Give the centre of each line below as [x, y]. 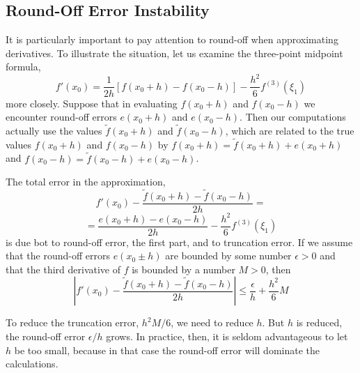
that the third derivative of [63, 269]
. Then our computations [293, 117]
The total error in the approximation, [86, 182]
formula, [23, 67]
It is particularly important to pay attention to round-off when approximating [172, 39]
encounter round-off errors [61, 117]
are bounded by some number [228, 256]
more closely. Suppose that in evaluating [92, 103]
